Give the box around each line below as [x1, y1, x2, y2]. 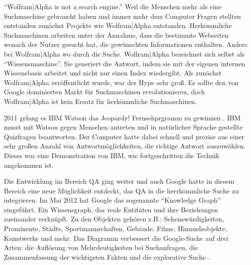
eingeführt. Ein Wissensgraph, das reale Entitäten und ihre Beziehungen [4, 204, 218, 214]
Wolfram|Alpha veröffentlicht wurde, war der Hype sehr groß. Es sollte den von [4, 77, 239, 87]
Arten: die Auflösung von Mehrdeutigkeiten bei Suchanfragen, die [4, 242, 198, 252]
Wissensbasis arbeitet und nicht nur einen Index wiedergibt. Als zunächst [4, 68, 221, 78]
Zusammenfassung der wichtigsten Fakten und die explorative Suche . [4, 251, 210, 262]
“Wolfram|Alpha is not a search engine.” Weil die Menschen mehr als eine [4, 1, 221, 11]
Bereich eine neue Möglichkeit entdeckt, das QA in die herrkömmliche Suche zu [4, 185, 239, 195]
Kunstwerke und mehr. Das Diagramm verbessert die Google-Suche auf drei [4, 233, 228, 243]
